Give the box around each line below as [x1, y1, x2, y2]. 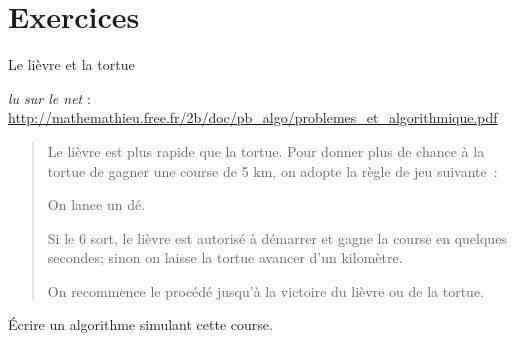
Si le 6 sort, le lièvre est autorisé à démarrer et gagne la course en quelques [47, 227, 507, 248]
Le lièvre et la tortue [8, 54, 135, 75]
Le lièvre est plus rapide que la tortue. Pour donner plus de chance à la [47, 140, 485, 161]
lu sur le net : [8, 87, 91, 108]
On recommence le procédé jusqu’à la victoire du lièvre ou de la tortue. [47, 280, 484, 301]
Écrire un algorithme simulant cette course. [8, 314, 273, 335]
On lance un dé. [47, 194, 146, 215]
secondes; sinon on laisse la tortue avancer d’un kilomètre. [47, 247, 403, 268]
